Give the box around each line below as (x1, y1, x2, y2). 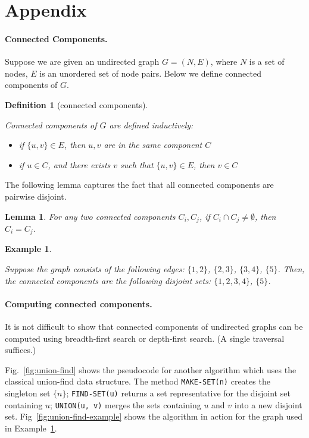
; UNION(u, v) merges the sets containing (50, 398, 201, 411)
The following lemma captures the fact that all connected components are (5, 178, 274, 191)
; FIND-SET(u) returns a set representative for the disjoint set (66, 387, 291, 399)
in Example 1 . (5, 421, 57, 434)
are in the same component (104, 138, 202, 151)
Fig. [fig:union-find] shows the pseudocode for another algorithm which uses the (5, 363, 296, 376)
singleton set (5, 387, 51, 399)
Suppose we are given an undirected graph (5, 55, 160, 68)
